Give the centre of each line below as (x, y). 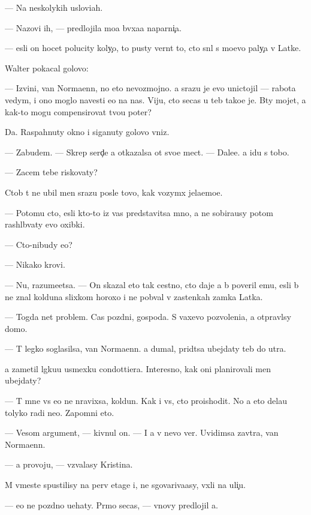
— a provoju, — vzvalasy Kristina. (69, 464)
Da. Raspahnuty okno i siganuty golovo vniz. (87, 132)
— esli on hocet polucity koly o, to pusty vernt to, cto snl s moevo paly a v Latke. (153, 48)
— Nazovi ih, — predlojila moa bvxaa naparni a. (93, 27)
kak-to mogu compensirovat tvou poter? (78, 111)
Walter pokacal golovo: (47, 68)
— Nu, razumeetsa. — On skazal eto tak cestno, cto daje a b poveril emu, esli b (152, 284)
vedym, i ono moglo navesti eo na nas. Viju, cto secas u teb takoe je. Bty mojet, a (155, 99)
